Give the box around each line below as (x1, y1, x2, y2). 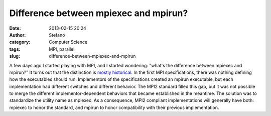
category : (9, 39, 31, 45)
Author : (9, 32, 26, 38)
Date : (9, 25, 21, 31)
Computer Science (49, 39, 88, 45)
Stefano (49, 32, 65, 38)
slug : (9, 53, 20, 59)
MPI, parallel (49, 46, 75, 52)
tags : (9, 46, 21, 52)
